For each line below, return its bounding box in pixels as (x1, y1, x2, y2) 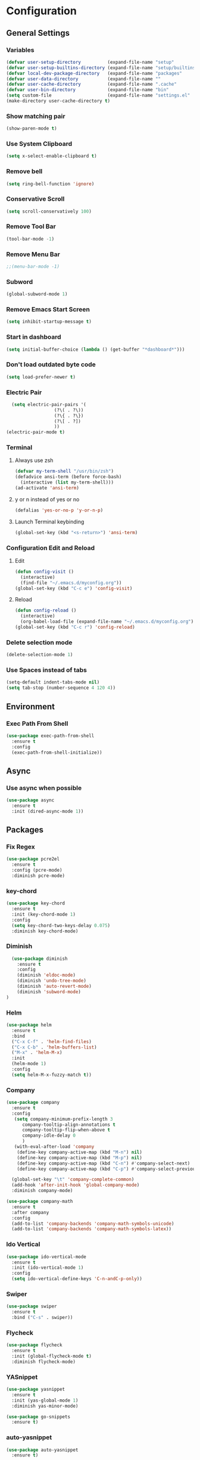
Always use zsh (14, 457, 54, 464)
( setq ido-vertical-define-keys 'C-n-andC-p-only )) (11, 1276, 143, 1282)
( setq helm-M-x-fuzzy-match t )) (11, 1072, 92, 1078)
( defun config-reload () (14, 607, 77, 614)
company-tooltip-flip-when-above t (21, 1127, 111, 1133)
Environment (6, 701, 55, 712)
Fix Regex (6, 843, 35, 851)
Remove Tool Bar (6, 222, 57, 230)
